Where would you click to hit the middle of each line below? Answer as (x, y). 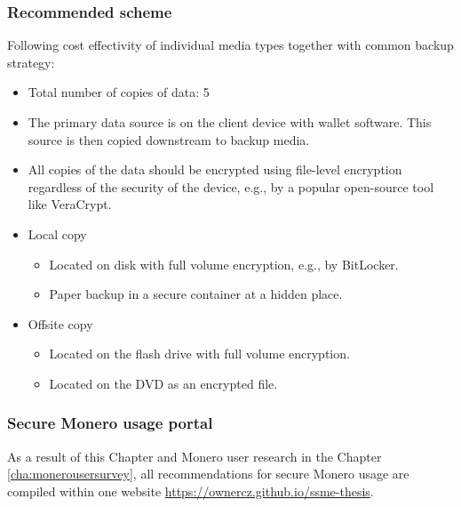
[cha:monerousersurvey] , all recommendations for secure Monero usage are (208, 474)
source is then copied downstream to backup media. (169, 139)
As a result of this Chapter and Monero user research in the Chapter (195, 456)
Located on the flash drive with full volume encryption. (199, 354)
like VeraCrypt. (70, 204)
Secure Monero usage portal (110, 423)
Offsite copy (60, 323)
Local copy (57, 233)
